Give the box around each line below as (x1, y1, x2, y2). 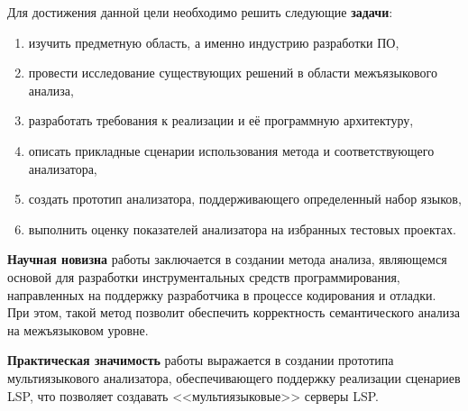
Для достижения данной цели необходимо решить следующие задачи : (7, 3, 393, 21)
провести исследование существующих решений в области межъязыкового (28, 63, 437, 82)
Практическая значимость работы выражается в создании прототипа (7, 351, 394, 370)
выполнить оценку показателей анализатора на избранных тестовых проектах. (28, 219, 456, 238)
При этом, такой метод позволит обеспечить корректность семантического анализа (7, 303, 461, 322)
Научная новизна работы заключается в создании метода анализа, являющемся (7, 250, 447, 269)
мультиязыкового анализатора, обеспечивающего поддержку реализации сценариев (7, 368, 461, 387)
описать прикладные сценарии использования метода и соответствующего (28, 141, 435, 160)
